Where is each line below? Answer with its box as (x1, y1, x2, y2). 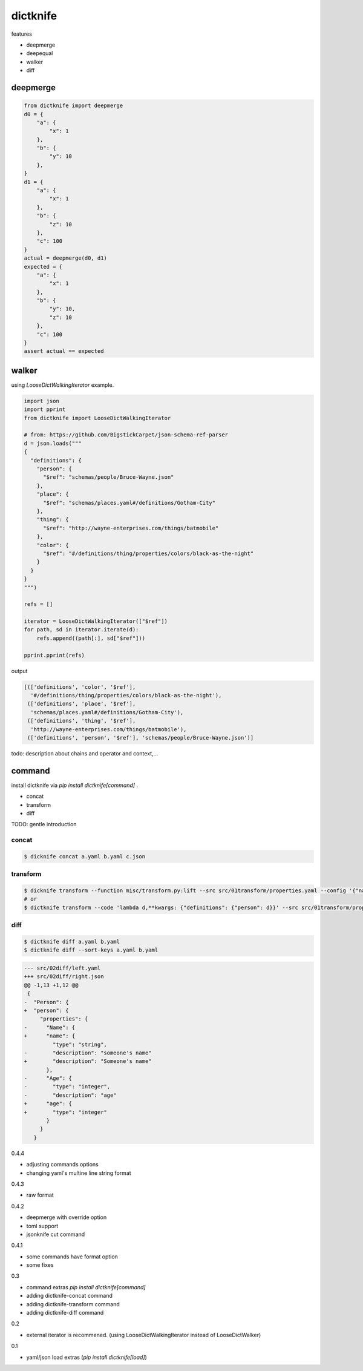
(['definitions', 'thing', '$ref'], (27, 717, 136, 725)
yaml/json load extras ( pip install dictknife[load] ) (26, 1353, 148, 1361)
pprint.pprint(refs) (24, 651, 85, 659)
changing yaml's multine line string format (26, 1169, 131, 1177)
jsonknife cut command (26, 1231, 85, 1238)
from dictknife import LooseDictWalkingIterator (24, 415, 171, 421)
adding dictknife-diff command (26, 1309, 104, 1317)
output (11, 667, 28, 674)
